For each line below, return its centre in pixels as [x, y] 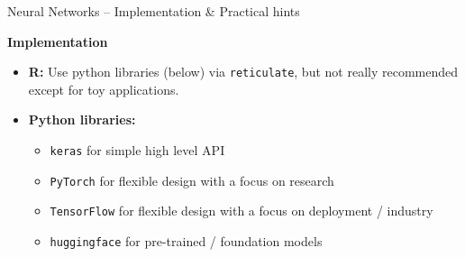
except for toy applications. [104, 89]
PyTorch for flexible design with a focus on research [192, 180]
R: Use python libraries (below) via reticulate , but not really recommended [243, 72]
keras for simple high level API [137, 150]
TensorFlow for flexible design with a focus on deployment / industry [242, 211]
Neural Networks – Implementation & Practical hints [154, 11]
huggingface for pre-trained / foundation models [186, 241]
